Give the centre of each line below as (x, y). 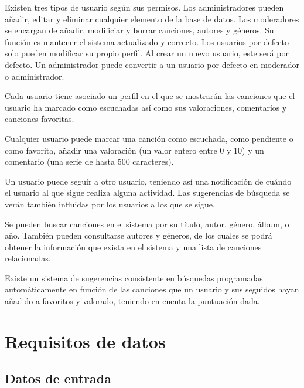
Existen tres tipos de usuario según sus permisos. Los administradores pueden (144, 7)
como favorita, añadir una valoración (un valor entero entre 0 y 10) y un (134, 150)
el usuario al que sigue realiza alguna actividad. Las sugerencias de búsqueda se (147, 193)
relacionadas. (28, 258)
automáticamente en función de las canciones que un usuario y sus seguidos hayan (152, 289)
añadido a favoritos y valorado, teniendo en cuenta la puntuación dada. (132, 301)
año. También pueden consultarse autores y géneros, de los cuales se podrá (139, 235)
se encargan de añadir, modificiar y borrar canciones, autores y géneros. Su (139, 30)
